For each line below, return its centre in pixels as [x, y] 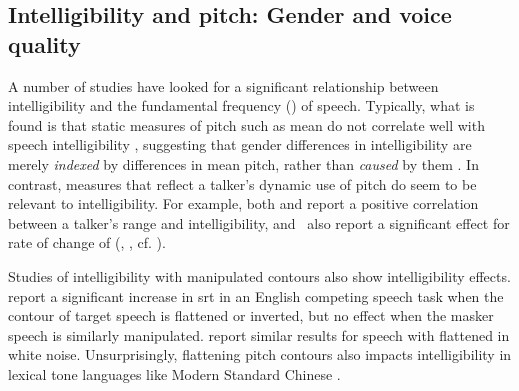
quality [44, 43]
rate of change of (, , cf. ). [87, 242]
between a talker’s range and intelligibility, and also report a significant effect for [259, 222]
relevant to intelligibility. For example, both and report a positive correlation [243, 203]
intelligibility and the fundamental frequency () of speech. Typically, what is [241, 105]
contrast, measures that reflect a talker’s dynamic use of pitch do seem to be [242, 183]
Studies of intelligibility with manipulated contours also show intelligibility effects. [259, 275]
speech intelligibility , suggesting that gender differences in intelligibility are [240, 144]
